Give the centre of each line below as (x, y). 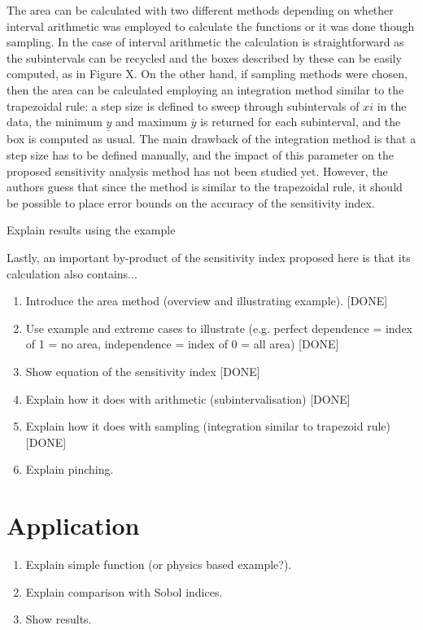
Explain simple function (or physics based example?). (159, 564)
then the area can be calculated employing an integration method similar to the (205, 89)
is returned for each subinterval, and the (301, 122)
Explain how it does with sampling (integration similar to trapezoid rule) (208, 426)
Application (73, 525)
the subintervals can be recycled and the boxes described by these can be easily (204, 57)
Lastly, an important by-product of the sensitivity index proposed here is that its (209, 257)
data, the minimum (55, 122)
